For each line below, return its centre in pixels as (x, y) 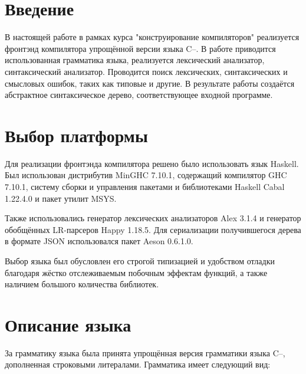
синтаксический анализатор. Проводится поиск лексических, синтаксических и (146, 71)
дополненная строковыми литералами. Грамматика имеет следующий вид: (138, 364)
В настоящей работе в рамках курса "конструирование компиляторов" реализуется (152, 37)
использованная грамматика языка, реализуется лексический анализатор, (135, 60)
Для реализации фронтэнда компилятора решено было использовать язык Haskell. (152, 163)
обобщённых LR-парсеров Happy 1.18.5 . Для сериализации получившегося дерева (153, 229)
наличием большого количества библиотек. (82, 284)
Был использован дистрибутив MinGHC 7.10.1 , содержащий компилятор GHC (146, 175)
